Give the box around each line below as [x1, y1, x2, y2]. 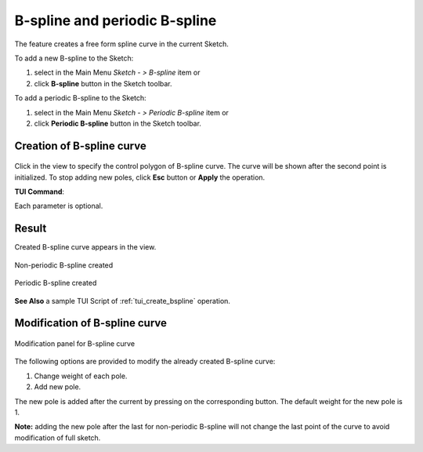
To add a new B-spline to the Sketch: [14, 53, 134, 63]
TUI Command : [14, 187, 65, 196]
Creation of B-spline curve [14, 139, 146, 152]
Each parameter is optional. [14, 201, 103, 211]
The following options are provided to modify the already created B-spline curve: [14, 357, 276, 366]
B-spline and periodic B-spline [14, 12, 217, 29]
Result [14, 222, 47, 235]
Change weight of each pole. [34, 371, 128, 381]
